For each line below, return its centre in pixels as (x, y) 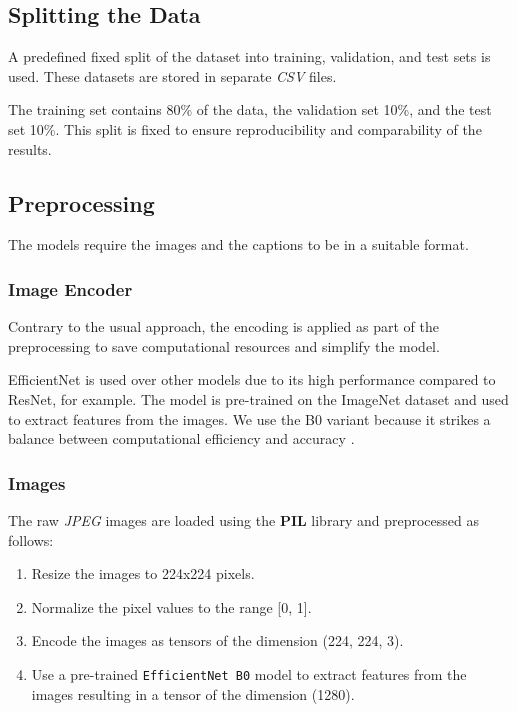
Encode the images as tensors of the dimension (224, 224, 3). (217, 640)
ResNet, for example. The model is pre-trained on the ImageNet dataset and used (258, 398)
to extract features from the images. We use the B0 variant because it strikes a (249, 418)
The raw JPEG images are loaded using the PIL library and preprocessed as (243, 519)
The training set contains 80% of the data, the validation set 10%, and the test (250, 109)
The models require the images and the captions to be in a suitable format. (238, 244)
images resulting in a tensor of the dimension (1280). (193, 693)
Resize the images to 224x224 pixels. (143, 573)
